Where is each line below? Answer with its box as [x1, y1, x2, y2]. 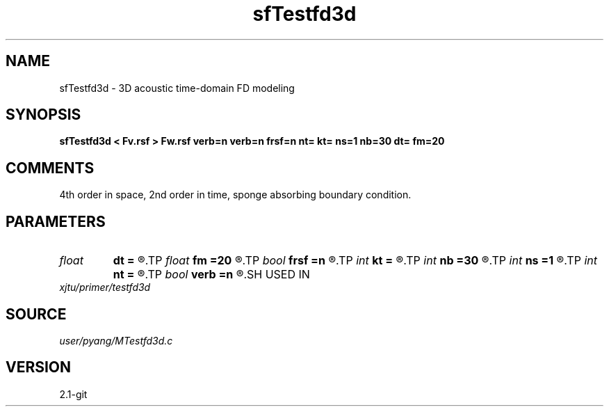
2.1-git [59, 388, 88, 400]
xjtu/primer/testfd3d [59, 281, 151, 294]
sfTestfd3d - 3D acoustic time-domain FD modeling [59, 81, 295, 94]
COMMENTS [6, 159, 95, 177]
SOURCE [6, 305, 67, 323]
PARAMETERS [6, 212, 106, 230]
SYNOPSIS [6, 106, 81, 124]
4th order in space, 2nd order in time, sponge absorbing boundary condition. [59, 189, 412, 201]
